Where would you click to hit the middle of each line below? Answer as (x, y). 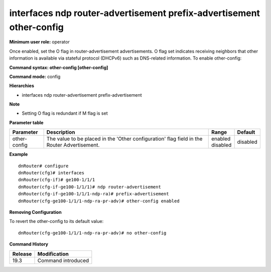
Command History (29, 244)
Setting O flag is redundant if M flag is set (65, 113)
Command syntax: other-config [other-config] (59, 67)
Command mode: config (35, 76)
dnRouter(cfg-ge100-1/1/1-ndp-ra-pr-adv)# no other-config (92, 233)
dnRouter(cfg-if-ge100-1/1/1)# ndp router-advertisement (90, 187)
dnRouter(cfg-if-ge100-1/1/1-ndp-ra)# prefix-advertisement (94, 194)
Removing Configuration (36, 212)
